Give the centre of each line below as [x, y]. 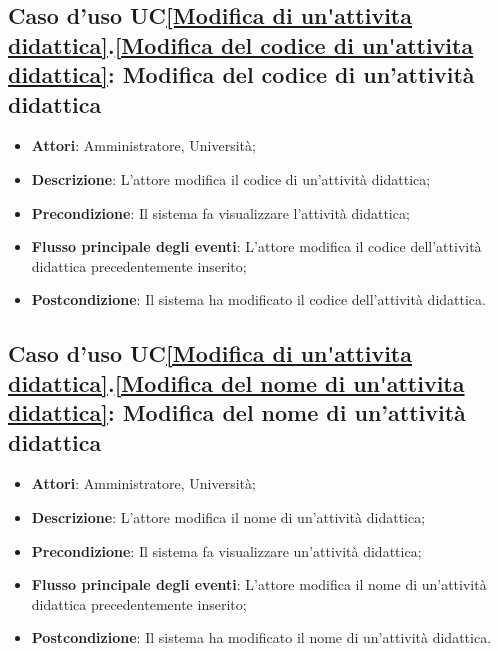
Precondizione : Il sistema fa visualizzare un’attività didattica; [226, 550]
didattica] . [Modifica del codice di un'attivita [241, 44]
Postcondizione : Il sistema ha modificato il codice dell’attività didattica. [258, 299]
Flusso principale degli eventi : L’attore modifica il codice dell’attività [256, 246]
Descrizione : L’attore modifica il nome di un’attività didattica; [228, 516]
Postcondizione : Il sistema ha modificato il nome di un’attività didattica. [261, 637]
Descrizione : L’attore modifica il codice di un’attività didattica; [231, 178]
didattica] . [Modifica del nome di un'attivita [236, 382]
